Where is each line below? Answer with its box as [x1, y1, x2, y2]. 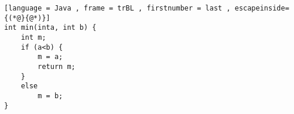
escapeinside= [234, 4, 289, 12]
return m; [37, 62, 76, 71]
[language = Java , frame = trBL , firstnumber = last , [4, 4, 231, 12]
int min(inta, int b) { [4, 23, 97, 32]
